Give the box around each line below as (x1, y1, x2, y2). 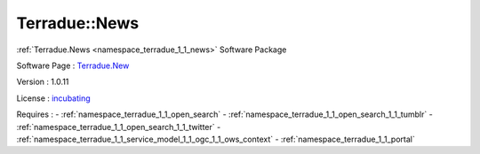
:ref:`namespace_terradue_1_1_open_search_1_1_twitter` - (16, 121, 221, 132)
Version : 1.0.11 (16, 76, 69, 88)
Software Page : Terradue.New (16, 60, 130, 71)
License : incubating (16, 93, 91, 104)
